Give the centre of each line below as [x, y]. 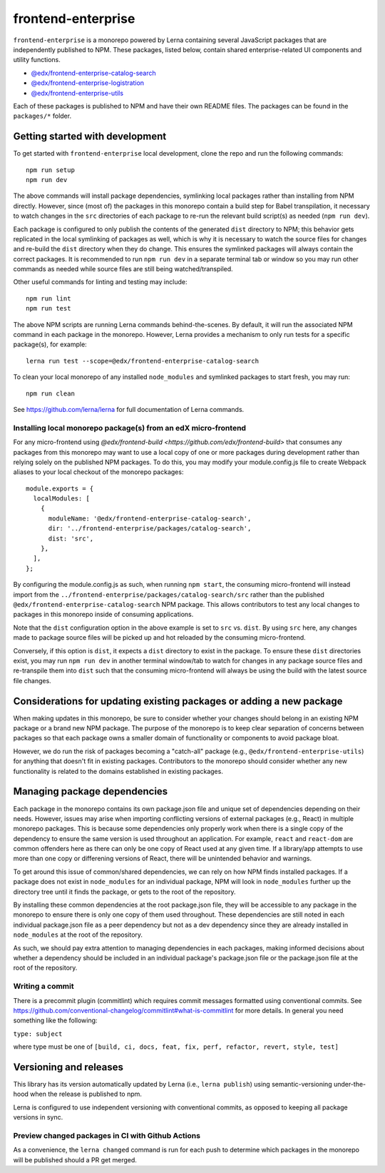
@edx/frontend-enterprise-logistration [88, 83]
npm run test [48, 308]
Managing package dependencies [91, 791]
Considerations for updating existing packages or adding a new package [178, 701]
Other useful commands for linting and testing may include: [100, 282]
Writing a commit [43, 987]
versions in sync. [38, 1117]
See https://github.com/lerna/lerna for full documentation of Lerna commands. [129, 409]
